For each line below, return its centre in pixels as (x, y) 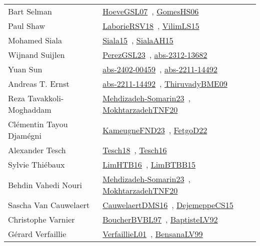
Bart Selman (30, 11)
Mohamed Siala (35, 40)
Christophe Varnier (41, 219)
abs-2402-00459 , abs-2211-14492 (160, 69)
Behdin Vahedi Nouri (45, 185)
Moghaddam (30, 110)
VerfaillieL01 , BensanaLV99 (153, 234)
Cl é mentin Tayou (38, 124)
